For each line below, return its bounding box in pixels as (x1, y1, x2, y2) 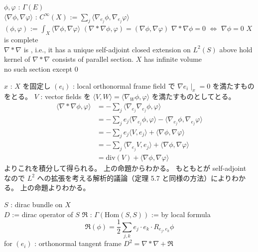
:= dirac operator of (12, 209, 73, 219)
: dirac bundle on (10, 199, 63, 210)
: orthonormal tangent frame (34, 238, 122, 249)
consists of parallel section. (52, 54, 134, 64)
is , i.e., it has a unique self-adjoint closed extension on (23, 44, 191, 54)
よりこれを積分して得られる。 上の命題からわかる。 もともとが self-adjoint (4, 163, 247, 173)
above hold (219, 44, 253, 54)
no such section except (4, 63, 73, 74)
